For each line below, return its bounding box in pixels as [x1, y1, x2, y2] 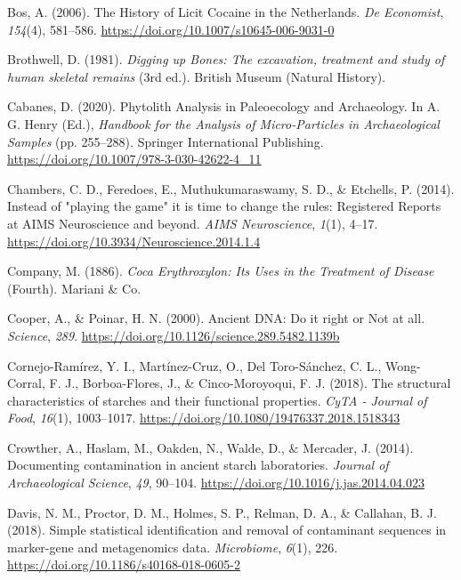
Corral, [7, 374, 45, 392]
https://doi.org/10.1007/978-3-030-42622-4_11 [7, 149, 262, 168]
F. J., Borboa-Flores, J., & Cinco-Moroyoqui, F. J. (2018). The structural [49, 374, 451, 392]
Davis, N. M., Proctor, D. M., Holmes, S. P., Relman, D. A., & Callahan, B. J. [7, 503, 437, 521]
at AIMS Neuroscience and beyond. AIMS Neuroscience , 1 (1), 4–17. [7, 213, 378, 232]
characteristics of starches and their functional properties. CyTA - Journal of [7, 391, 427, 409]
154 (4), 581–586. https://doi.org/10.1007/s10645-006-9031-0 [7, 20, 335, 38]
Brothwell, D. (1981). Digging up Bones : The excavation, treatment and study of [7, 50, 445, 68]
